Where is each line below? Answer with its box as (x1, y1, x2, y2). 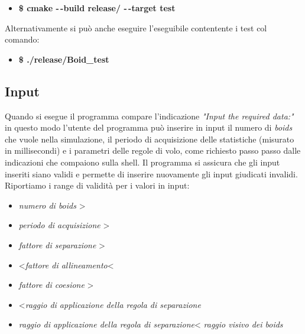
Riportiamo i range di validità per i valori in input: (5, 179, 190, 192)
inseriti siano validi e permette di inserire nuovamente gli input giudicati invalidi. (5, 167, 298, 180)
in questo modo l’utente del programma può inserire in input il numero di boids (5, 121, 293, 134)
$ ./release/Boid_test (18, 53, 109, 65)
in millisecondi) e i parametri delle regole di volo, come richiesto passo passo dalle (5, 144, 301, 157)
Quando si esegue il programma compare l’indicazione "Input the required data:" (5, 109, 294, 122)
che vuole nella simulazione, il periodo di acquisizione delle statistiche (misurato (5, 132, 294, 145)
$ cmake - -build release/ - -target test (18, 2, 176, 14)
